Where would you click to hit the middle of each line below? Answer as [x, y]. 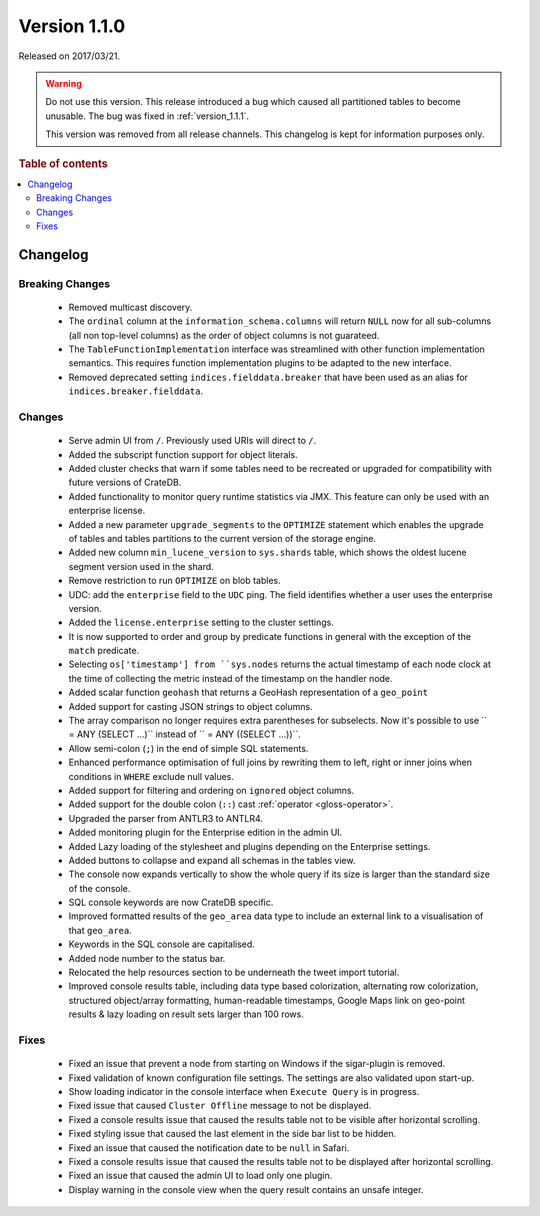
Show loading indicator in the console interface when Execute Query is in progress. [244, 1091]
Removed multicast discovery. [130, 307]
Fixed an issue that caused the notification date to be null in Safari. [209, 1147]
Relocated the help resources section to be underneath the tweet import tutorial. [234, 972]
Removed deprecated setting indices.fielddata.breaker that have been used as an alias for [268, 377]
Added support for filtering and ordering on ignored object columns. [211, 790]
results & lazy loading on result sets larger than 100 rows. [186, 1014]
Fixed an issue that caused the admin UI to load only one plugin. [200, 1176]
